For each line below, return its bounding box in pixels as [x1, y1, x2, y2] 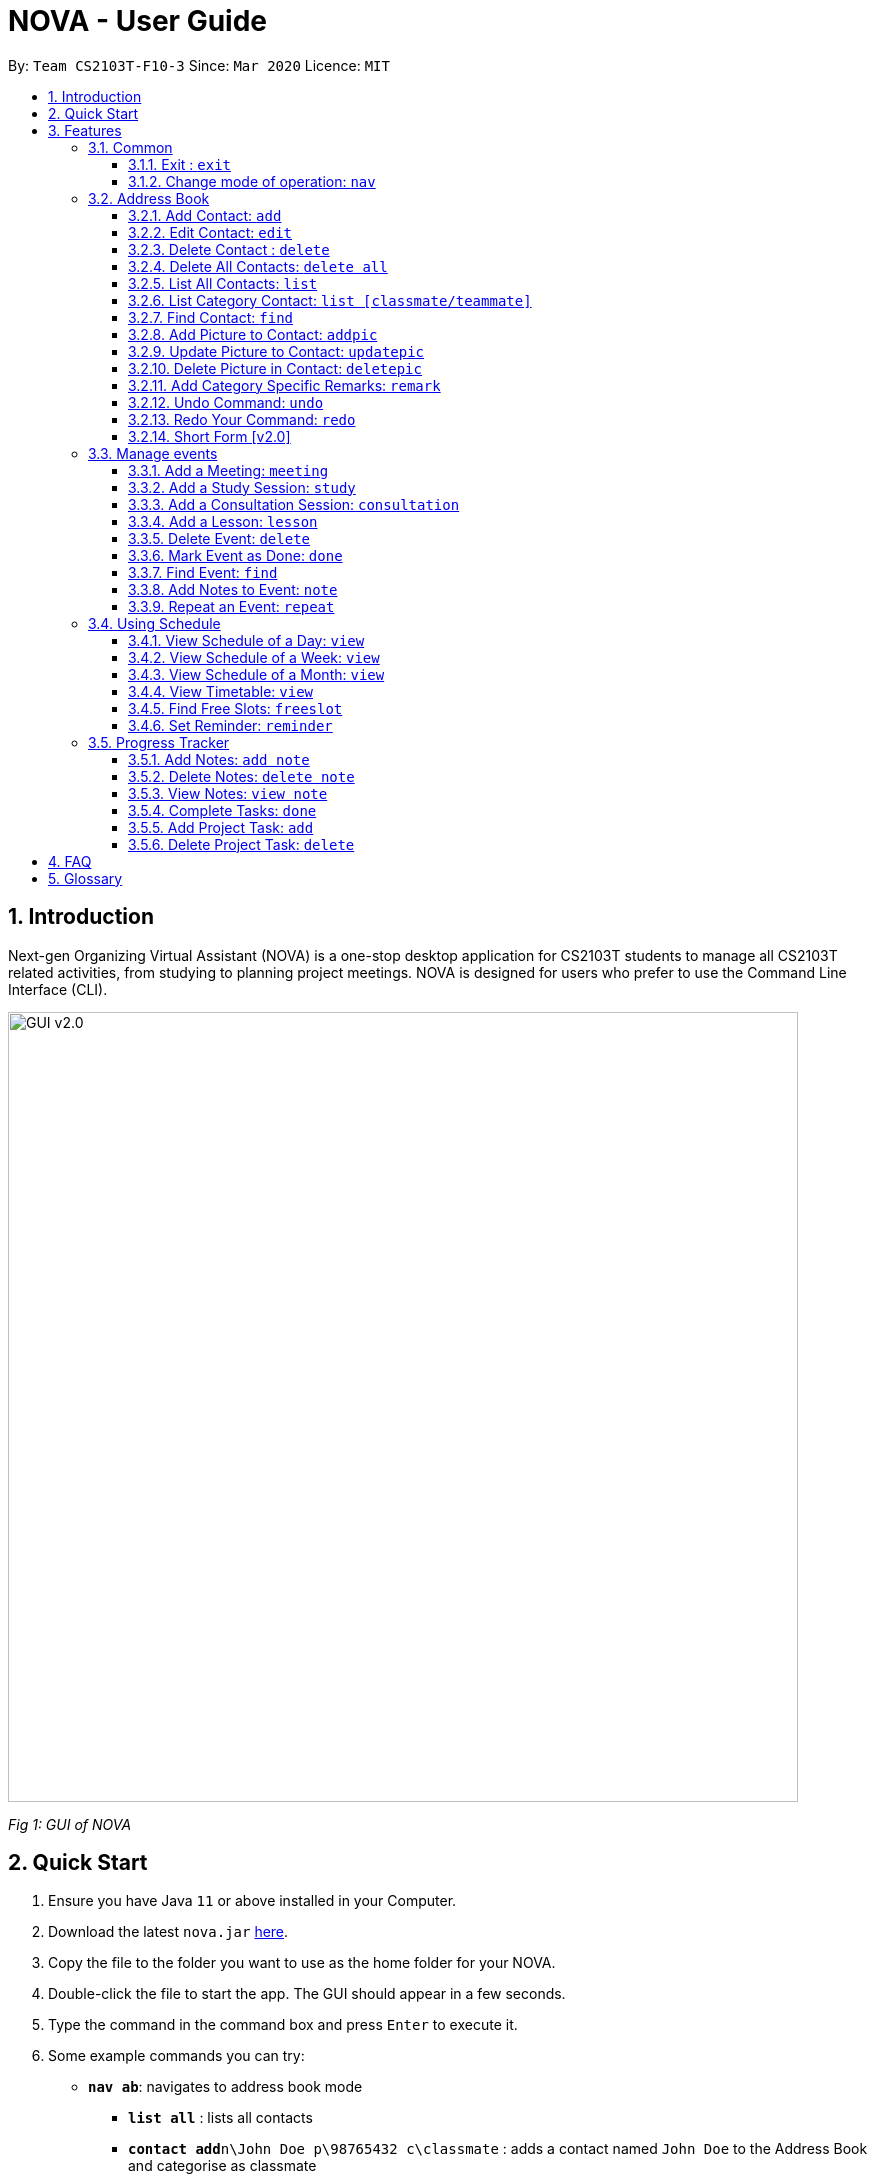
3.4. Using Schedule [88, 614, 221, 632]
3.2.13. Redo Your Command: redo [128, 410, 356, 428]
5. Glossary [48, 869, 123, 887]
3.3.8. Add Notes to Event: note [128, 580, 338, 598]
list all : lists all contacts [128, 2109, 313, 2127]
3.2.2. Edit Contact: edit [128, 223, 293, 241]
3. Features [48, 121, 122, 139]
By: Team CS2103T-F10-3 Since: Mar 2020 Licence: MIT [8, 56, 390, 74]
